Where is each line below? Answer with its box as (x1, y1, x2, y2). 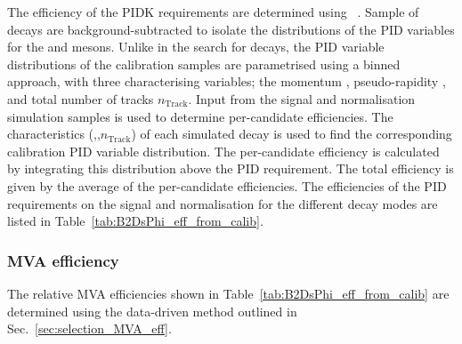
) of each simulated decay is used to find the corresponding (131, 124, 452, 143)
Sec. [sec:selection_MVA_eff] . (7, 319, 172, 338)
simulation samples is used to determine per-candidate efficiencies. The (7, 107, 393, 125)
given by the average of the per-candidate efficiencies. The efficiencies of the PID (7, 176, 447, 195)
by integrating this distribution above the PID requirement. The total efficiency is (7, 159, 454, 178)
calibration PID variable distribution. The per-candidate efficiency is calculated (7, 141, 440, 160)
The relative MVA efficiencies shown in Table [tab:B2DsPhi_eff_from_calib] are (7, 284, 450, 302)
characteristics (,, (7, 124, 101, 143)
